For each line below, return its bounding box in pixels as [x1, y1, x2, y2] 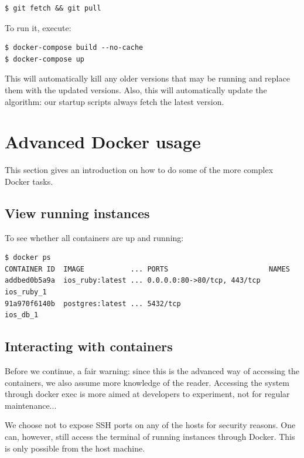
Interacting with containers [5, 337, 173, 355]
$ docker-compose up [5, 55, 85, 63]
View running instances [5, 203, 150, 222]
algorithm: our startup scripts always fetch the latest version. [5, 95, 224, 107]
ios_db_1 [5, 311, 39, 320]
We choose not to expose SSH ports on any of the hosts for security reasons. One [5, 419, 296, 431]
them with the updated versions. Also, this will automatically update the [5, 83, 267, 96]
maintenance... [5, 399, 57, 411]
